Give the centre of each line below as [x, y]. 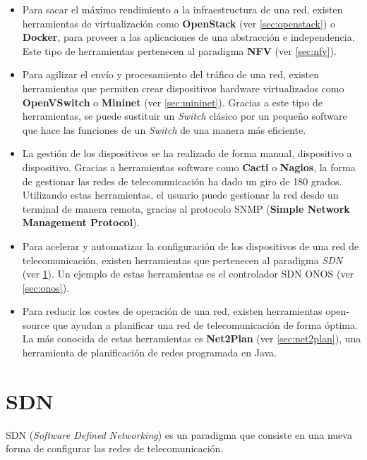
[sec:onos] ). [46, 287]
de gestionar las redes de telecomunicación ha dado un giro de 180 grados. [182, 181]
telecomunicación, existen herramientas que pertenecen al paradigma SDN [182, 260]
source [36, 324]
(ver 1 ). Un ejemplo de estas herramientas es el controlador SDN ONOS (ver [188, 274]
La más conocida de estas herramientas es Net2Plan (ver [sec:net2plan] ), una [192, 338]
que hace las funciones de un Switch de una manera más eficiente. [164, 129]
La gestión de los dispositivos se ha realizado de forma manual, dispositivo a [187, 153]
